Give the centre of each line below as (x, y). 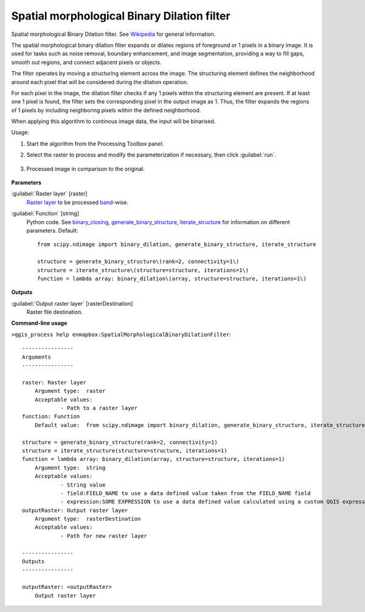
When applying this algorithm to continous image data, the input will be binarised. (113, 121)
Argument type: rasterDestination (88, 519)
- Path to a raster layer (99, 408)
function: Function (51, 417)
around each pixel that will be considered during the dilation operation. (100, 82)
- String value (83, 485)
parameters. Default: (52, 230)
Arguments (36, 357)
